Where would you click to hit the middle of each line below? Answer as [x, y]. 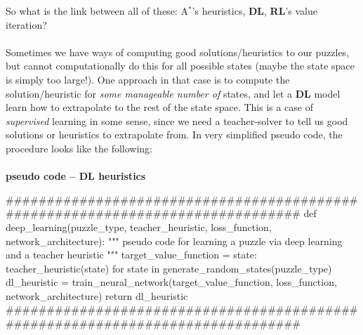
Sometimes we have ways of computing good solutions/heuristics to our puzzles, [178, 52]
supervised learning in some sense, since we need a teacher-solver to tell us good [177, 120]
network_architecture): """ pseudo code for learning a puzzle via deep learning [174, 241]
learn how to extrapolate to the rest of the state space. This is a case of [160, 107]
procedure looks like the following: [79, 148]
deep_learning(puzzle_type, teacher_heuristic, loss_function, [139, 226]
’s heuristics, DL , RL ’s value [255, 11]
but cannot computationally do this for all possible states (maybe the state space [180, 66]
